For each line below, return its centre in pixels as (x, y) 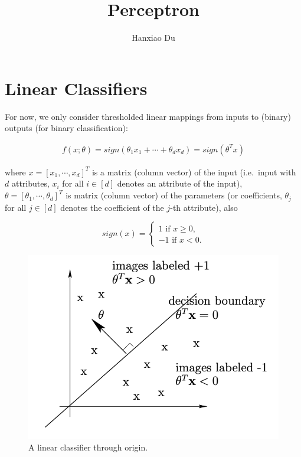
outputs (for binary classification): (66, 128)
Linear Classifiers (76, 88)
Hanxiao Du (153, 37)
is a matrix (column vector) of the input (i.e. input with (194, 172)
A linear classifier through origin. (88, 447)
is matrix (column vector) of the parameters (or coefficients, (174, 195)
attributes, (30, 183)
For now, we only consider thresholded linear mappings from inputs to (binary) (148, 116)
